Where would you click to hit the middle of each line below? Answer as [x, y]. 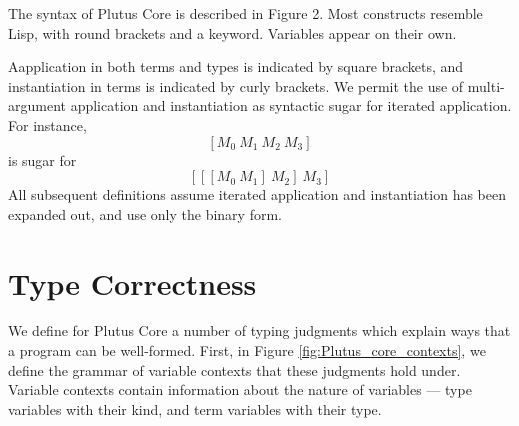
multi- [486, 85]
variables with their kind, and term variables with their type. [195, 408]
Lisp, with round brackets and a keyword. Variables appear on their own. [232, 32]
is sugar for [42, 159]
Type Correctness [132, 282]
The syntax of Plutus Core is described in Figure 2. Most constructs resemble [245, 13]
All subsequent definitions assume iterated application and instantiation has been [257, 194]
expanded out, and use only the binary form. [145, 213]
